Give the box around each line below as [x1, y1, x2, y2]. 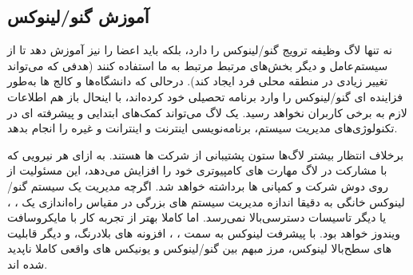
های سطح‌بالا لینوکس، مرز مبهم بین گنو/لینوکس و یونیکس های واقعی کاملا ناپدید [7, 240, 392, 257]
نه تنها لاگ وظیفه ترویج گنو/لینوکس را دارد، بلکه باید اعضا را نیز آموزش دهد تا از [7, 41, 392, 58]
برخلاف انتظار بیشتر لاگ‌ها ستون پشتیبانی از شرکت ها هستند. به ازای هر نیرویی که [7, 146, 404, 163]
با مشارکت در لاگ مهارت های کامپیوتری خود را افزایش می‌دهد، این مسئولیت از [7, 162, 387, 179]
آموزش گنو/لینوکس [7, 4, 149, 29]
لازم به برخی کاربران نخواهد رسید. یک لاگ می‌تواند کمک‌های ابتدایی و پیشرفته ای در [7, 104, 407, 120]
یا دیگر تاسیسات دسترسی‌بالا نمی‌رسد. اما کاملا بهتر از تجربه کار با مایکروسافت [7, 209, 387, 226]
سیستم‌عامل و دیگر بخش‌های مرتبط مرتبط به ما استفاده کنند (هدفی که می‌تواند [7, 57, 388, 73]
